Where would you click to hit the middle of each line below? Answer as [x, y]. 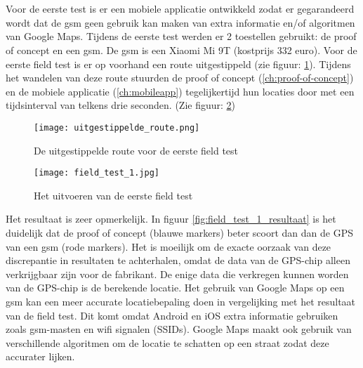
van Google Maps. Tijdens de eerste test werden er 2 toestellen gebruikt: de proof [181, 36]
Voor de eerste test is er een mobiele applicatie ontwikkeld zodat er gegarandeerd [180, 9]
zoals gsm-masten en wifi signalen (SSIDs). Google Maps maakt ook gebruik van [179, 329]
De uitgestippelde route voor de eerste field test [136, 150]
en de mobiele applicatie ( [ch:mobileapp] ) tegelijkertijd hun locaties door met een [180, 91]
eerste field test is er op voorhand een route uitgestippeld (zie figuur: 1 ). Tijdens [178, 64]
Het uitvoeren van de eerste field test [113, 195]
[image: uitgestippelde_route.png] [117, 127]
